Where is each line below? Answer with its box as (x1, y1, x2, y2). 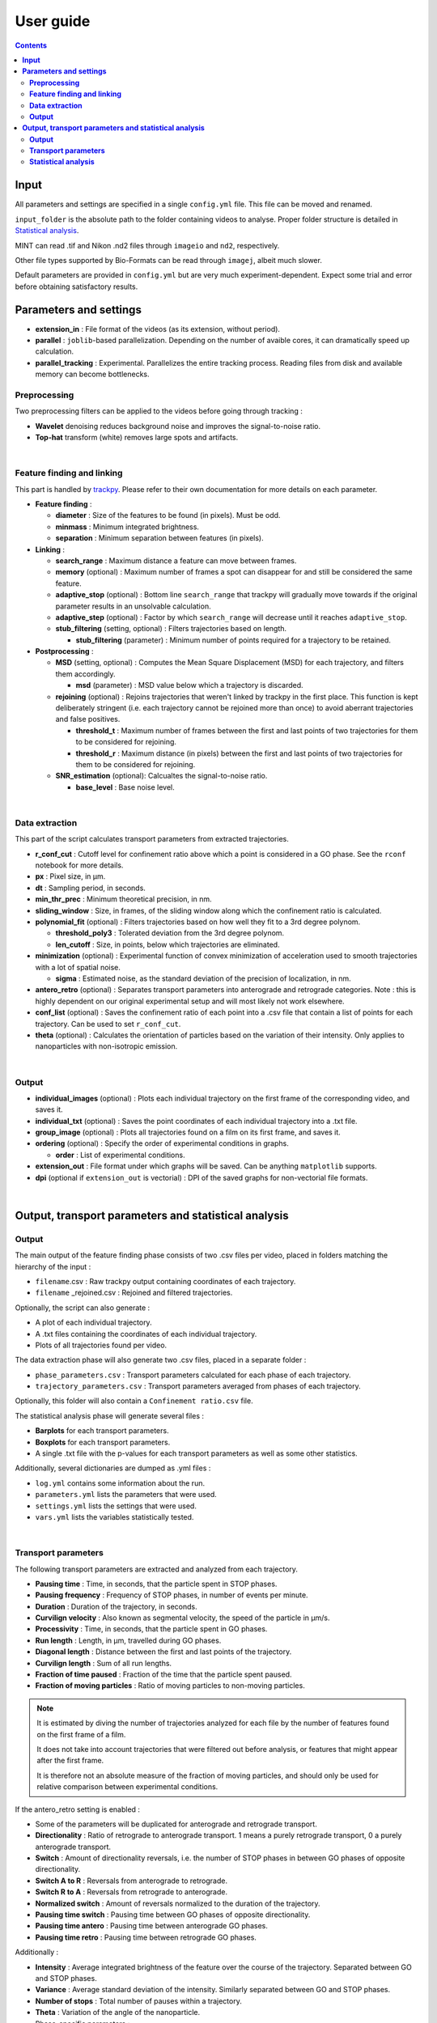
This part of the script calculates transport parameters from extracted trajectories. (15, 834, 289, 844)
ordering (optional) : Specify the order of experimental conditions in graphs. (35, 1139, 289, 1148)
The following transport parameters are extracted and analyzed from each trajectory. (15, 1564, 299, 1574)
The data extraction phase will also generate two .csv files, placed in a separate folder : (15, 1355, 307, 1365)
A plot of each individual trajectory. (35, 1317, 153, 1327)
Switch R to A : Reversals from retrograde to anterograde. (35, 1887, 228, 1897)
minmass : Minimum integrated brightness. (55, 522, 200, 532)
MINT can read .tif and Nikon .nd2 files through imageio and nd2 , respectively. (15, 240, 280, 250)
